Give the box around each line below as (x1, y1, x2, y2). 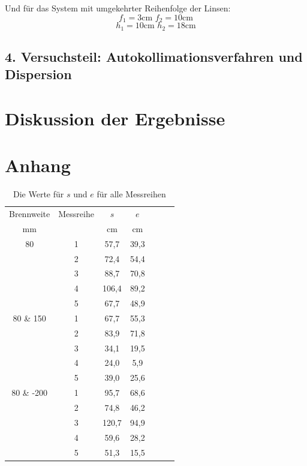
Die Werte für (13, 188, 64, 200)
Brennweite (9, 208, 50, 220)
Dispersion (5, 65, 72, 83)
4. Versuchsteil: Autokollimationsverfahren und (5, 47, 303, 65)
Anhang (5, 153, 71, 178)
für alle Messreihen (97, 188, 166, 200)
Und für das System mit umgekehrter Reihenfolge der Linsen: (5, 2, 231, 14)
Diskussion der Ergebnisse (5, 106, 225, 130)
